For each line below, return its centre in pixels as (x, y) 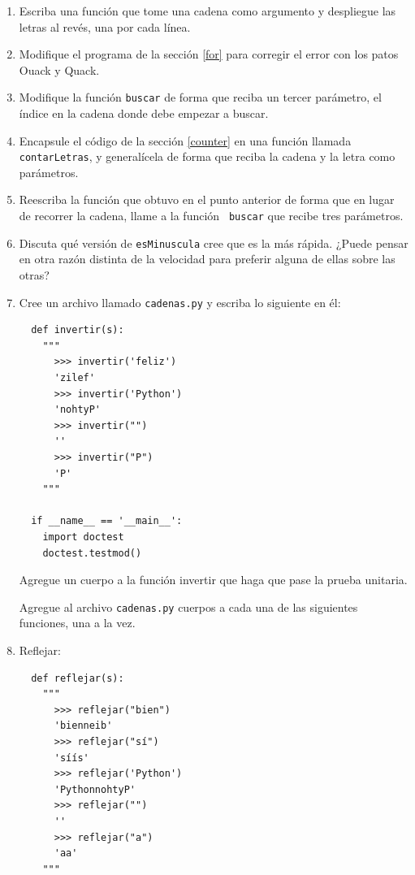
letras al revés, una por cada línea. (105, 26)
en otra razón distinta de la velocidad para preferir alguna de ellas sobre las (207, 259)
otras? (34, 274)
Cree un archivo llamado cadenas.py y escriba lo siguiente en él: (180, 302)
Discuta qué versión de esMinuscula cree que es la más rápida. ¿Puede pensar (214, 243)
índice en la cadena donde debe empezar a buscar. (144, 113)
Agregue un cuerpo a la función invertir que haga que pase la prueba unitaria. (213, 580)
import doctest (83, 537)
